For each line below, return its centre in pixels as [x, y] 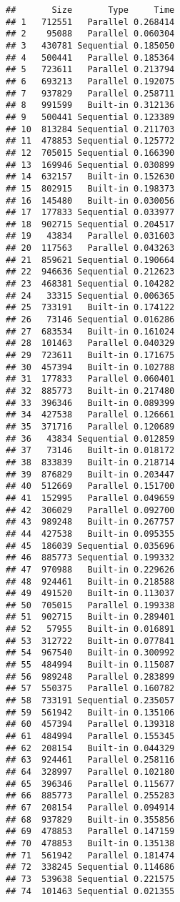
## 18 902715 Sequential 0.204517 [90, 224]
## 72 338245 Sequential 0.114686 [90, 867]
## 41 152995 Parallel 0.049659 [90, 498]
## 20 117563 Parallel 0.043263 [90, 248]
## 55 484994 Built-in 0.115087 [90, 665]
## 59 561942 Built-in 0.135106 [90, 712]
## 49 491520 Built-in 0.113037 [90, 594]
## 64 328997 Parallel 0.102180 [90, 772]
